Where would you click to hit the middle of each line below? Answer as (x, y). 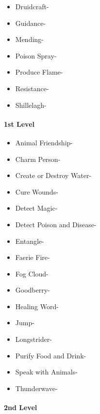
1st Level (19, 124)
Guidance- (31, 23)
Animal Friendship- (44, 142)
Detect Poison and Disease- (56, 224)
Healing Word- (37, 306)
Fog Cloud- (32, 273)
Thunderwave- (36, 388)
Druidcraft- (32, 6)
